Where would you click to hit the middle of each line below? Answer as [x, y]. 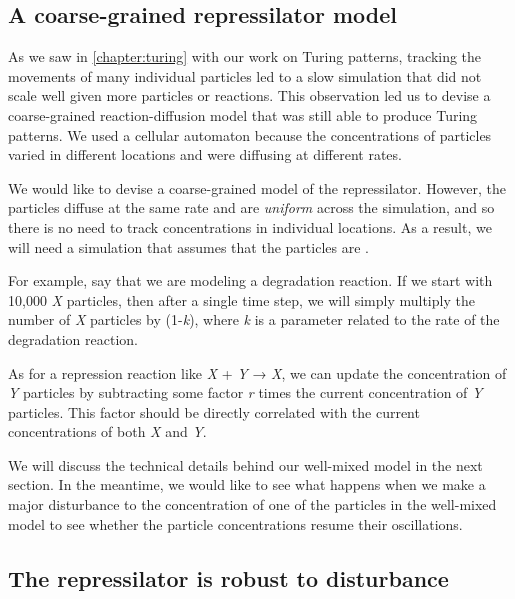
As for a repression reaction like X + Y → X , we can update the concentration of [257, 372]
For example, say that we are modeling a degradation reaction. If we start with [250, 280]
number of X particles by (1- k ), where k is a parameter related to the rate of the [254, 319]
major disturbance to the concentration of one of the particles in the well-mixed [252, 504]
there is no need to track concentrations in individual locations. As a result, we [250, 226]
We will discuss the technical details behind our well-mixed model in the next [245, 464]
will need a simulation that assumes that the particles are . [188, 246]
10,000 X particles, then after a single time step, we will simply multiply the [241, 299]
